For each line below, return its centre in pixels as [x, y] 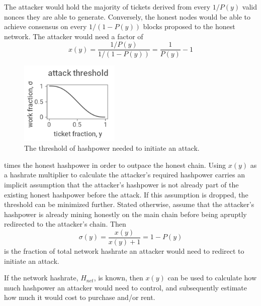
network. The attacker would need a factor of [74, 36]
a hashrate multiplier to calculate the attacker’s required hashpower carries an [124, 175]
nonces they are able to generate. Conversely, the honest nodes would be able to [127, 16]
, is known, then [118, 278]
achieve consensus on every [46, 26]
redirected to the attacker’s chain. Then [65, 224]
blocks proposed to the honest [189, 26]
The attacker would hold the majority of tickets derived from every [107, 7]
